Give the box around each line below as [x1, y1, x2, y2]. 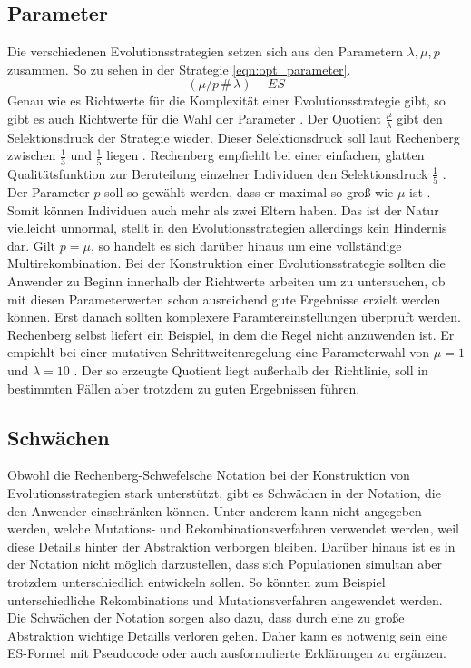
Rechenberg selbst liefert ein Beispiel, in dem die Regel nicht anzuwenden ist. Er [7, 324, 455, 344]
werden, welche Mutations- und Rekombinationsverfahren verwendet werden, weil [7, 519, 459, 538]
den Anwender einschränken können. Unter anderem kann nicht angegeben [7, 501, 422, 520]
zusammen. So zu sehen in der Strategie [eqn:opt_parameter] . [7, 59, 351, 78]
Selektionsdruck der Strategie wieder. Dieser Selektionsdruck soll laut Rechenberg [7, 127, 460, 146]
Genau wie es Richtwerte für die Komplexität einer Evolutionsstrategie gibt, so [7, 91, 446, 110]
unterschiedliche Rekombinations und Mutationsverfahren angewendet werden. [7, 590, 443, 609]
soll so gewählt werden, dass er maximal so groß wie [104, 183, 394, 202]
